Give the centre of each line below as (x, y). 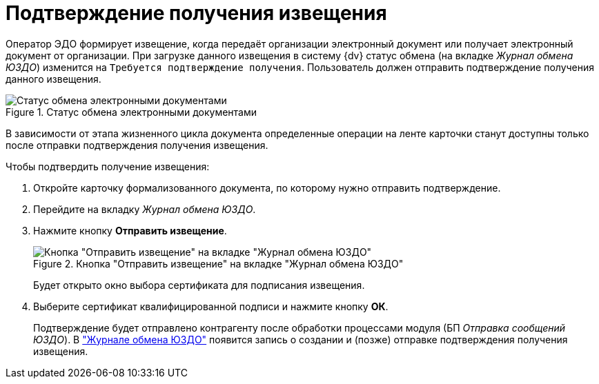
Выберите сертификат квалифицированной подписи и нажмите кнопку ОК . (211, 306)
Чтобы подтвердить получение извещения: (108, 166)
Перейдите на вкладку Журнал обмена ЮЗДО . (145, 209)
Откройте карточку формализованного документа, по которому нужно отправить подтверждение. (267, 188)
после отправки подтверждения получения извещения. (137, 145)
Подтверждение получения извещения (196, 13)
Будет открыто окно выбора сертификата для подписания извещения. (199, 285)
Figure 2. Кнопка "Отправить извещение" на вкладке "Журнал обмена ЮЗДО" (218, 263)
